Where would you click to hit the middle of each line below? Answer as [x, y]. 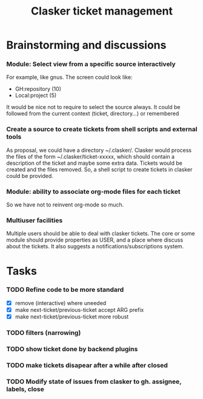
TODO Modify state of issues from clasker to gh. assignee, [94, 381]
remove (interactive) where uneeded [61, 303]
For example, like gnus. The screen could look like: [69, 77]
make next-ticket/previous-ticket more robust [72, 317]
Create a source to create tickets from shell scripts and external [102, 130]
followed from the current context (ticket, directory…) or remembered [93, 114]
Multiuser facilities [35, 220]
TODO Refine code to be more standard [65, 290]
